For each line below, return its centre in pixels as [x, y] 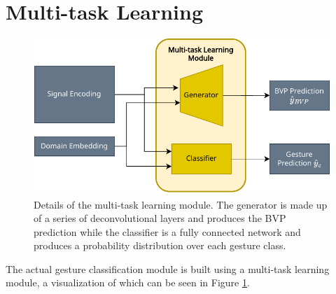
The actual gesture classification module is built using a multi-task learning [168, 268]
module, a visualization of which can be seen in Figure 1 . [128, 282]
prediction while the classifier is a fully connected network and [167, 231]
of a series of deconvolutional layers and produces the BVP [160, 218]
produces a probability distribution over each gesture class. [160, 245]
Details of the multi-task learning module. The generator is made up [181, 204]
